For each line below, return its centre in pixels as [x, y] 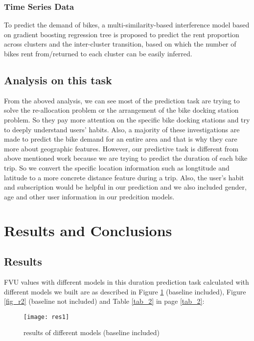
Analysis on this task [58, 80]
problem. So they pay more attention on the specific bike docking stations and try [127, 119]
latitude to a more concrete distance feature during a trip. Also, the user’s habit [124, 177]
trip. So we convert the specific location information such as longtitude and [117, 167]
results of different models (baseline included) [92, 332]
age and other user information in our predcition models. [89, 196]
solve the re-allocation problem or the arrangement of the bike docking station [121, 110]
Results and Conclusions [88, 230]
